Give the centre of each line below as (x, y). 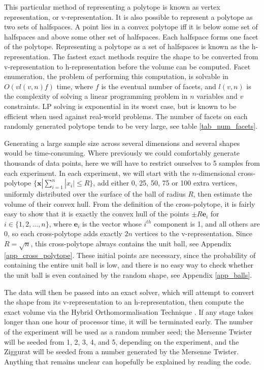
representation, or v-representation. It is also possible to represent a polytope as (128, 16)
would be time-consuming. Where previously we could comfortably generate (122, 153)
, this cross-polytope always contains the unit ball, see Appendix (131, 244)
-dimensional (216, 173)
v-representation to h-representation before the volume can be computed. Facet (127, 66)
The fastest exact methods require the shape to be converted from (155, 56)
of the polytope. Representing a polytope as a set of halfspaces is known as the (127, 46)
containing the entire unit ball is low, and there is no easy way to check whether (129, 265)
